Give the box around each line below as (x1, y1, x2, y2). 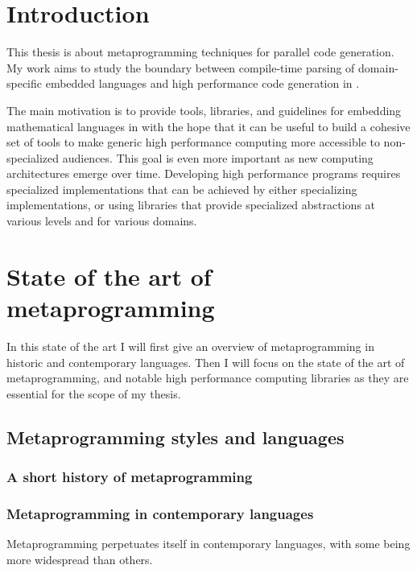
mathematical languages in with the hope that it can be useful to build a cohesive (6, 117, 411, 134)
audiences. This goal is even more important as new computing (62, 149, 374, 166)
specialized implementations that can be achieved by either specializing (6, 180, 357, 197)
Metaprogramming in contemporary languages (6, 503, 314, 523)
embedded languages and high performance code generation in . (45, 75, 360, 92)
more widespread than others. (6, 550, 153, 567)
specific (6, 75, 43, 92)
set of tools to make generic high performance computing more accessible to (6, 134, 380, 150)
